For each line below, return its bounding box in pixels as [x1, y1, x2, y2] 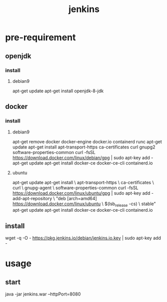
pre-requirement [5, 32, 76, 43]
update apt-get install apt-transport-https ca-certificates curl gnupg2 [12, 144, 155, 150]
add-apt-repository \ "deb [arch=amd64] [12, 195, 97, 201]
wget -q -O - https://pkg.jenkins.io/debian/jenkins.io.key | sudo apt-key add [5, 235, 161, 241]
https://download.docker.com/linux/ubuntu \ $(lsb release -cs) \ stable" [12, 201, 156, 208]
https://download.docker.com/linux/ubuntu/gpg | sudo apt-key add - [12, 190, 154, 196]
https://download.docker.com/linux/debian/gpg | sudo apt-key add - [12, 155, 153, 161]
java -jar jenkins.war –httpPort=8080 [5, 291, 81, 297]
